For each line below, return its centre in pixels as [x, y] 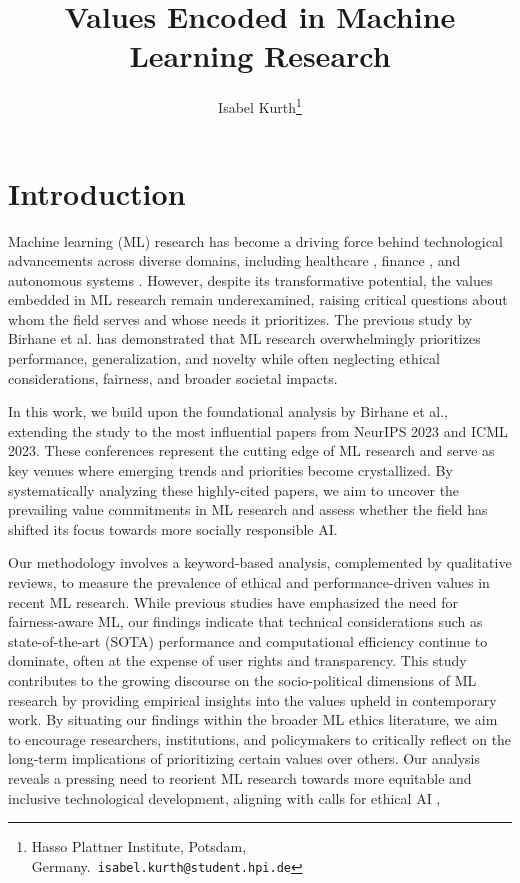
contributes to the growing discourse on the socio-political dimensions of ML [242, 679]
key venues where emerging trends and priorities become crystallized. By [230, 470]
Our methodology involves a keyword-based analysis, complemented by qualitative [260, 562]
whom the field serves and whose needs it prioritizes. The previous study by [240, 318]
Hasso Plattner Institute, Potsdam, [139, 846]
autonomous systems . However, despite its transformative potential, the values [250, 279]
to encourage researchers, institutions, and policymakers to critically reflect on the [260, 738]
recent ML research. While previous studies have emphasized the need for [233, 601]
